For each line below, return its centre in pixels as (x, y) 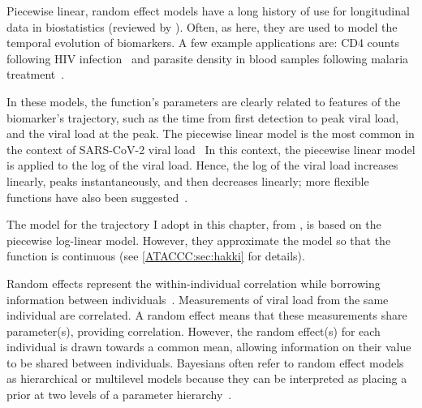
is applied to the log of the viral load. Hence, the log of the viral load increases (202, 165)
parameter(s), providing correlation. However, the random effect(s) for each (194, 331)
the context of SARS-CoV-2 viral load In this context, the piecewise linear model (211, 149)
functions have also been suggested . (97, 197)
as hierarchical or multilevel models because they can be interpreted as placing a (207, 378)
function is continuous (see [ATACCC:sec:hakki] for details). (156, 256)
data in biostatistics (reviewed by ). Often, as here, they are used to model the (202, 26)
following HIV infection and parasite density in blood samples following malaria (208, 58)
